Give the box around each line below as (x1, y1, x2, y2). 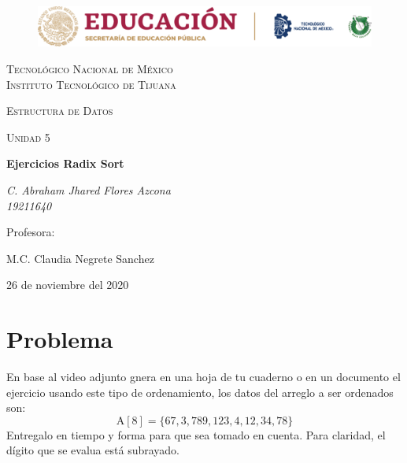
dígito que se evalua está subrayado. (6, 442, 179, 458)
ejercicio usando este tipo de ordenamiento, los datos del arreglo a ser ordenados (6, 383, 394, 400)
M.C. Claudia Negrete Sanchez (6, 250, 154, 266)
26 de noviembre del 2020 (6, 276, 129, 293)
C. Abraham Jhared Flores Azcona (6, 181, 171, 198)
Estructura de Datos (6, 102, 113, 119)
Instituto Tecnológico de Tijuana (6, 76, 176, 92)
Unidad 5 (6, 128, 50, 145)
